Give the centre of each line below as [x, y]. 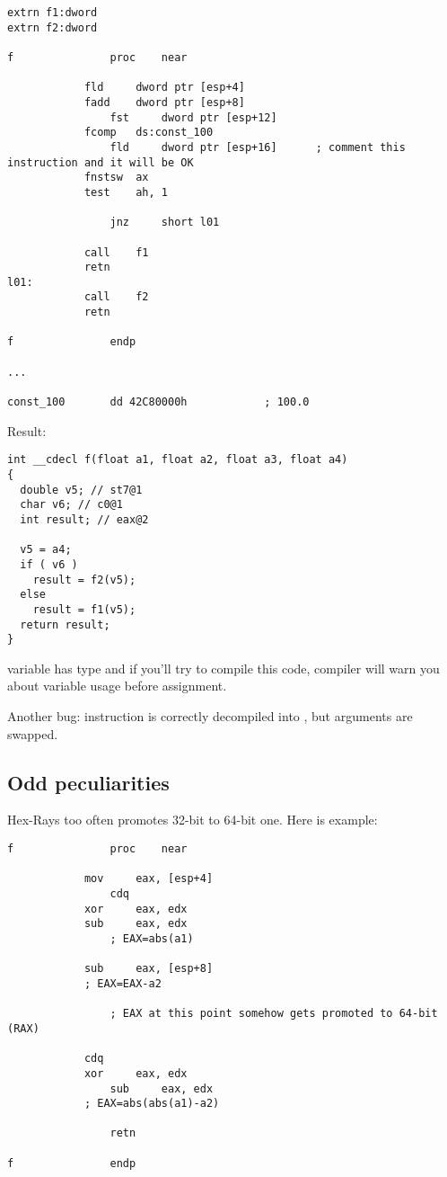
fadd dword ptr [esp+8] [164, 102]
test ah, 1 [126, 192]
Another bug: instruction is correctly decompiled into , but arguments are [210, 716]
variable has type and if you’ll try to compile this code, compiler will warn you [223, 668]
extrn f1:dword [53, 13]
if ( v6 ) [49, 564]
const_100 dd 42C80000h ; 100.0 [158, 402]
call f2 [116, 297]
